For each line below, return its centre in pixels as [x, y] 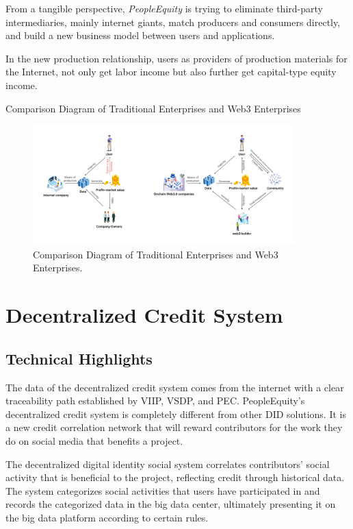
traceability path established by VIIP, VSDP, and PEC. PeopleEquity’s [155, 401]
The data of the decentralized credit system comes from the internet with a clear [175, 387]
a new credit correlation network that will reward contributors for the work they [174, 427]
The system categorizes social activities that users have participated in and [163, 490]
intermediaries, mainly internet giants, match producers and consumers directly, [173, 22]
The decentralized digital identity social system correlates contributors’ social [168, 464]
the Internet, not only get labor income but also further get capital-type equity [171, 72]
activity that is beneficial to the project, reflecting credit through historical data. [175, 477]
